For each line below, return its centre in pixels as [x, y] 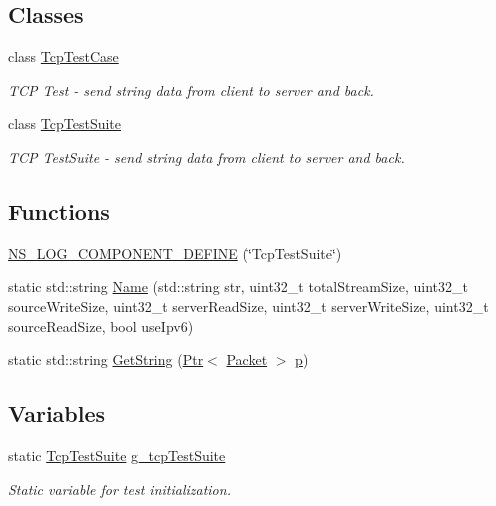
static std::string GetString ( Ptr [106, 359]
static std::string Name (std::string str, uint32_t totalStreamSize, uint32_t [238, 286]
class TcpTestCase [63, 56]
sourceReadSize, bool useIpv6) [101, 325]
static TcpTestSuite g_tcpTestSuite [117, 454]
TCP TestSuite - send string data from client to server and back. [206, 156]
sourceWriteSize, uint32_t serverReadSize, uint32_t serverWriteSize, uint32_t [248, 305]
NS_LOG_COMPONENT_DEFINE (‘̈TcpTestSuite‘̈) [175, 252]
